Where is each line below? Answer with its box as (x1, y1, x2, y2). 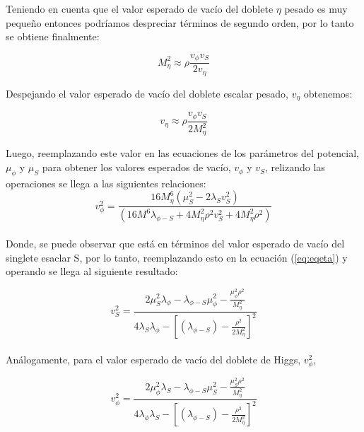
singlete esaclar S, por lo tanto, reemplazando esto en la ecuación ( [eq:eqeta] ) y (6, 250, 348, 264)
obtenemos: (303, 86, 353, 100)
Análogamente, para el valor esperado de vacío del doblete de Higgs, (6, 351, 301, 366)
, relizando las (264, 160, 325, 175)
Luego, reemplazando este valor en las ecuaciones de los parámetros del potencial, (6, 146, 360, 160)
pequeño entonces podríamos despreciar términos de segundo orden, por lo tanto (6, 15, 354, 30)
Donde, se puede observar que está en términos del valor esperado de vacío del (6, 235, 345, 250)
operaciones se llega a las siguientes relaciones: (6, 175, 206, 190)
